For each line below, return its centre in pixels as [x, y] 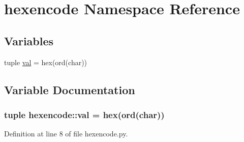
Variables [29, 40]
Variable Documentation [70, 89]
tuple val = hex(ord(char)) [46, 62]
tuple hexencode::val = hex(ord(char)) [84, 114]
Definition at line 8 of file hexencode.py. [66, 134]
